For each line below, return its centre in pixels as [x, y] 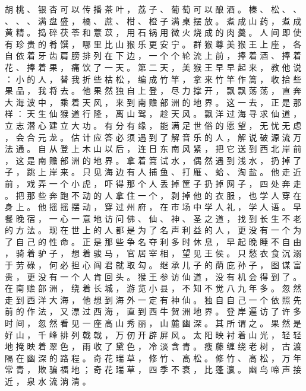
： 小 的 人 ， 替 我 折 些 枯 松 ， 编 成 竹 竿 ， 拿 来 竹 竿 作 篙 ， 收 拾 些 [153, 79]
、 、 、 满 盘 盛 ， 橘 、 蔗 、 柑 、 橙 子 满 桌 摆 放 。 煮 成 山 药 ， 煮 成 [153, 20]
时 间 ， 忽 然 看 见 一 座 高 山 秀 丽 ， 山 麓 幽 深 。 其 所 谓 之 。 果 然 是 [153, 323]
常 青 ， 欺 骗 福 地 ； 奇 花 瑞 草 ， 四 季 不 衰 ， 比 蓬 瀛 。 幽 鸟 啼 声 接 [153, 369]
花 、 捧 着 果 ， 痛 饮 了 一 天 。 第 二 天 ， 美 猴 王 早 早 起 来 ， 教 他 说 [153, 67]
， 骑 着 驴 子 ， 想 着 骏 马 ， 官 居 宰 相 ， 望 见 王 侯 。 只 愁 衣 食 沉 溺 [153, 253]
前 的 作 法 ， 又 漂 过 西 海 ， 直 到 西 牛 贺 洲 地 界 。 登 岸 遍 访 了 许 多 [153, 311]
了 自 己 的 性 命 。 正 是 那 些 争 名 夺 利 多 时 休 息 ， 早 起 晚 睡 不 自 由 [153, 241]
